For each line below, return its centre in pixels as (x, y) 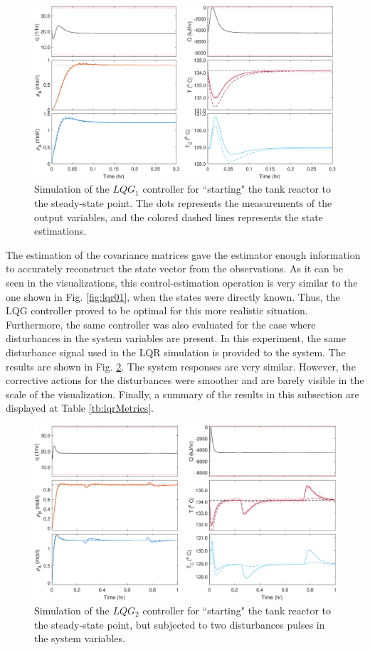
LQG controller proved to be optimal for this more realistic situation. (157, 310)
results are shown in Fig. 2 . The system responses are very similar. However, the (181, 366)
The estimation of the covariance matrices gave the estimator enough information (183, 254)
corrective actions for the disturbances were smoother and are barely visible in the (185, 380)
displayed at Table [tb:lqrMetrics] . (80, 408)
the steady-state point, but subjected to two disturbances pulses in (180, 624)
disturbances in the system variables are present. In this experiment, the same (176, 338)
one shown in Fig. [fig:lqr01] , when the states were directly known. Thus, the (173, 296)
